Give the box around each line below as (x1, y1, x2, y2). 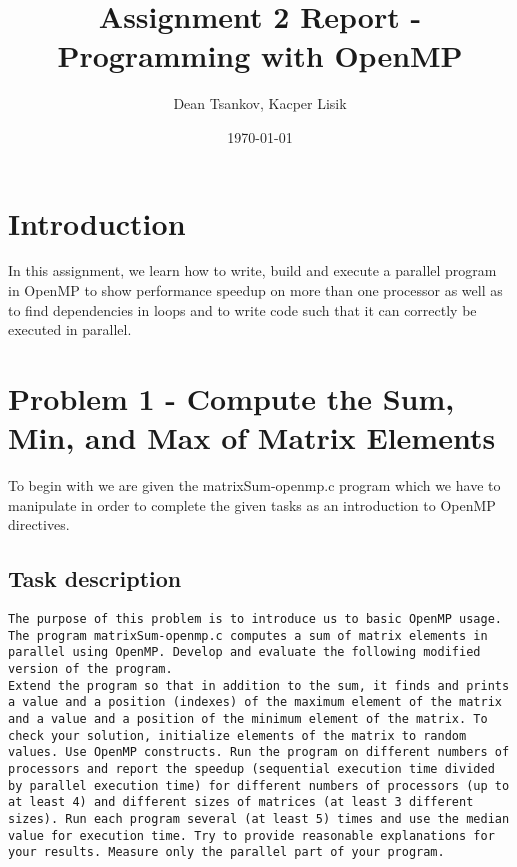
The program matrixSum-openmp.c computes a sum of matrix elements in (8, 628, 488, 643)
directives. (8, 514, 70, 535)
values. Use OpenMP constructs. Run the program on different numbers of (8, 745, 510, 760)
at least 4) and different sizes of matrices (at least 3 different (8, 795, 474, 810)
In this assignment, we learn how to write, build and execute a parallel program (8, 260, 497, 281)
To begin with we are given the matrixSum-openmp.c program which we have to (8, 475, 501, 496)
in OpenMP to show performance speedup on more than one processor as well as (8, 280, 503, 301)
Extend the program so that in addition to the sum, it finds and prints (8, 678, 510, 693)
